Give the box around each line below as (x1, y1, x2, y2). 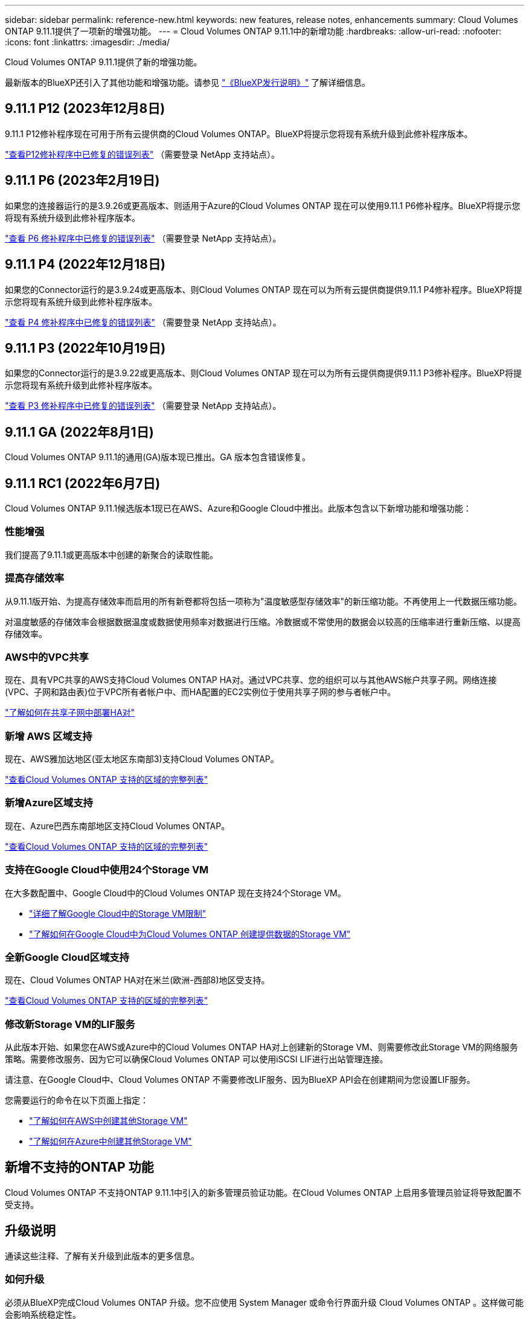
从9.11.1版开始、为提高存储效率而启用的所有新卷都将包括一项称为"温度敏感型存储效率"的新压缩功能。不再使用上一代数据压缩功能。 (5, 595, 522, 606)
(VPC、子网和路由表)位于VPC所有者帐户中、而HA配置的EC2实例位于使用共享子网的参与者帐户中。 (5, 687, 396, 698)
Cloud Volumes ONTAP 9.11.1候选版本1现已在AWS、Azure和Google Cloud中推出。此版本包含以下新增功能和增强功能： (5, 503, 472, 514)
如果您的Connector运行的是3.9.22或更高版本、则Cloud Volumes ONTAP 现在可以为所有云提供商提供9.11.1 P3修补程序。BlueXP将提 (5, 368, 522, 379)
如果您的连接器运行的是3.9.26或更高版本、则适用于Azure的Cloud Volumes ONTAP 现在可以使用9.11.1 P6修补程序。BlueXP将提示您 (5, 200, 521, 211)
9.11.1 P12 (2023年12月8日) (5, 101, 165, 117)
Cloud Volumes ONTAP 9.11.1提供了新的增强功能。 (5, 57, 202, 67)
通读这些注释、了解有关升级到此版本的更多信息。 (5, 1250, 199, 1261)
